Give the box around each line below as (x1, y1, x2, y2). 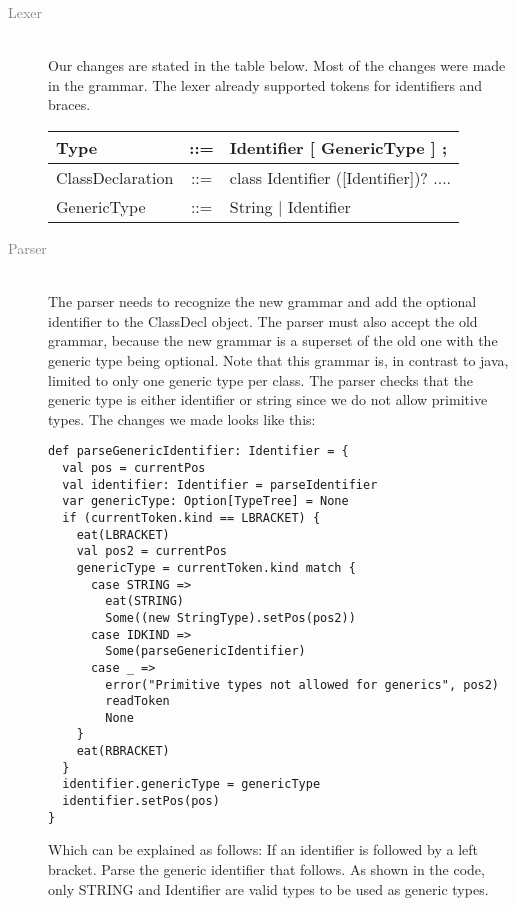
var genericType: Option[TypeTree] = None (62, 494, 349, 509)
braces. (48, 94, 91, 115)
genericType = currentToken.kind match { (76, 560, 356, 575)
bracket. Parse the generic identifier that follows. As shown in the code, (48, 859, 485, 879)
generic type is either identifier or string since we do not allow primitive (48, 389, 488, 410)
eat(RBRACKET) (76, 744, 170, 759)
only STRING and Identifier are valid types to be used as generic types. (48, 878, 489, 899)
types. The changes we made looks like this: (48, 408, 316, 429)
